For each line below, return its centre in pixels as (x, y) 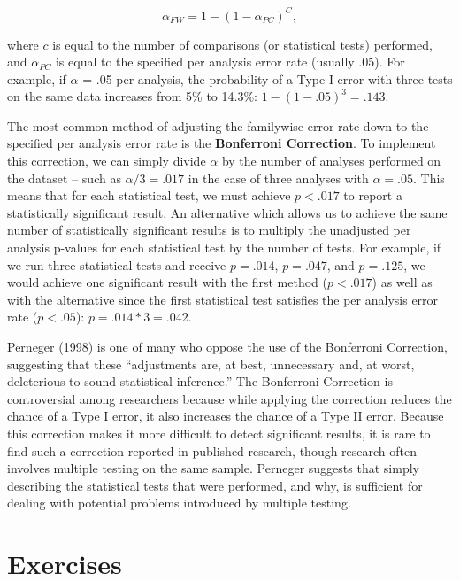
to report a (373, 195)
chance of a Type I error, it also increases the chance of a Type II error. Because (226, 416)
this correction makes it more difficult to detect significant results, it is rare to (219, 433)
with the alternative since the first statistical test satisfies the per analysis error (223, 299)
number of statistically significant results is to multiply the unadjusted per (209, 230)
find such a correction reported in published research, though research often (212, 450)
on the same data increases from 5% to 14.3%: (132, 96)
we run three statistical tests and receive (117, 264)
